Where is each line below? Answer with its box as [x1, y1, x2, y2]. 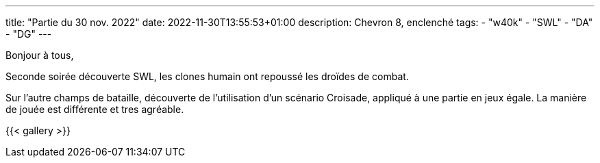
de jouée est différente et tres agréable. [5, 103, 184, 115]
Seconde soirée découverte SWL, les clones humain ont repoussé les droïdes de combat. [5, 71, 409, 82]
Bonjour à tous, [5, 49, 74, 61]
